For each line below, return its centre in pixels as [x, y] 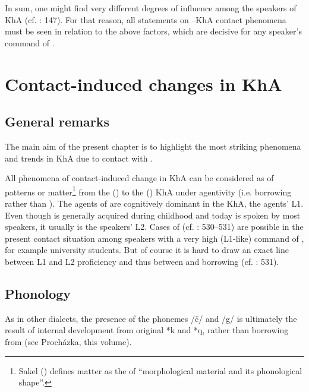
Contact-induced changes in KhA [144, 83]
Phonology [38, 293]
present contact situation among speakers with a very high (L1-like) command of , [154, 238]
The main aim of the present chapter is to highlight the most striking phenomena [153, 146]
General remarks [57, 121]
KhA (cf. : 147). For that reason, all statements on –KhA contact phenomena [146, 19]
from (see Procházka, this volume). [68, 341]
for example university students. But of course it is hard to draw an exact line [147, 250]
